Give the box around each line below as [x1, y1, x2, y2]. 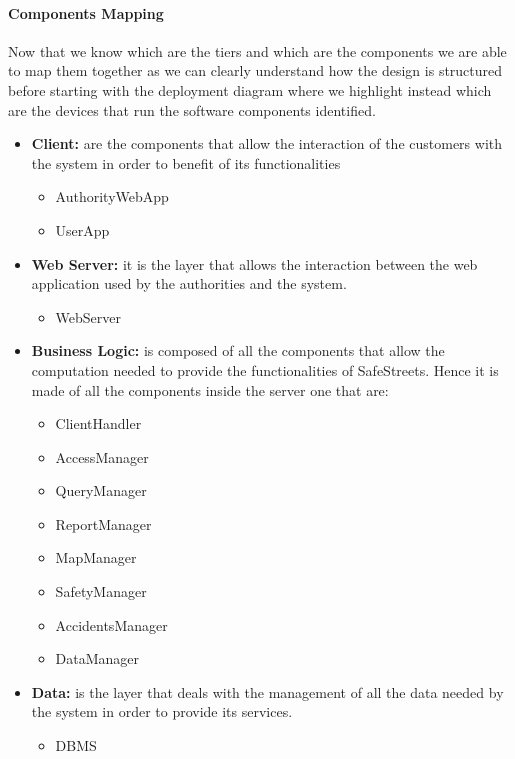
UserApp [55, 219, 110, 240]
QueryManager [55, 480, 147, 501]
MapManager [55, 547, 137, 568]
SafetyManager [55, 581, 147, 602]
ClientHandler [55, 413, 142, 434]
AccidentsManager [55, 614, 168, 635]
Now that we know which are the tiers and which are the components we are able [8, 40, 507, 61]
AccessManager [55, 446, 149, 467]
